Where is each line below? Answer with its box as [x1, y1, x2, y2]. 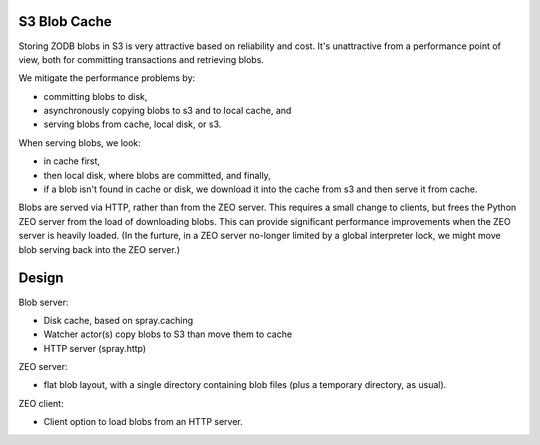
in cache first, [43, 155, 100, 167]
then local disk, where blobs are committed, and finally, [43, 169, 272, 181]
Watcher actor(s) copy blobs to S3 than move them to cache [43, 328, 293, 340]
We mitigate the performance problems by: [18, 72, 196, 84]
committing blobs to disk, [43, 90, 148, 102]
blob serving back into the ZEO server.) [18, 243, 180, 255]
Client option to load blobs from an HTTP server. [43, 416, 244, 428]
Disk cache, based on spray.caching [43, 314, 194, 326]
